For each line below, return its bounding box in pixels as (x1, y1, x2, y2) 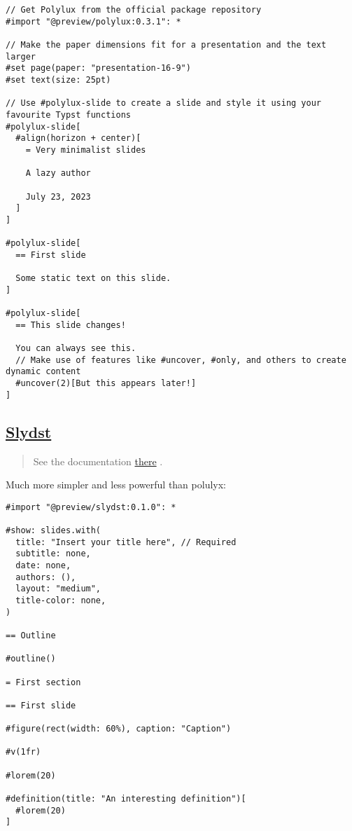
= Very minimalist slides (25, 144, 146, 155)
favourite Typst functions (6, 109, 131, 120)
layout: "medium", (15, 584, 101, 594)
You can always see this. (15, 343, 136, 354)
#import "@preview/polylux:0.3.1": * (6, 16, 181, 27)
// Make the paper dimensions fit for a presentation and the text (6, 39, 327, 50)
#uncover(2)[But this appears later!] (15, 378, 197, 388)
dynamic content (6, 366, 81, 377)
